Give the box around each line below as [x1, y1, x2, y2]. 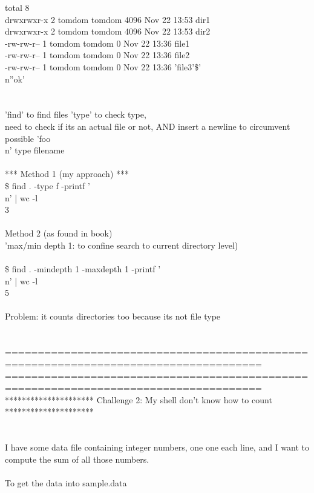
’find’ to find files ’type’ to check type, [5, 108, 146, 121]
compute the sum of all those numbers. [5, 452, 149, 465]
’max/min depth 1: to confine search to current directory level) [5, 238, 238, 251]
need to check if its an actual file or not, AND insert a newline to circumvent [5, 119, 290, 132]
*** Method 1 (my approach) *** [5, 167, 129, 180]
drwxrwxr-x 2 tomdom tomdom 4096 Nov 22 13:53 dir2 [5, 25, 211, 38]
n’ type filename [5, 144, 65, 156]
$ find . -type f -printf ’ [5, 179, 90, 192]
